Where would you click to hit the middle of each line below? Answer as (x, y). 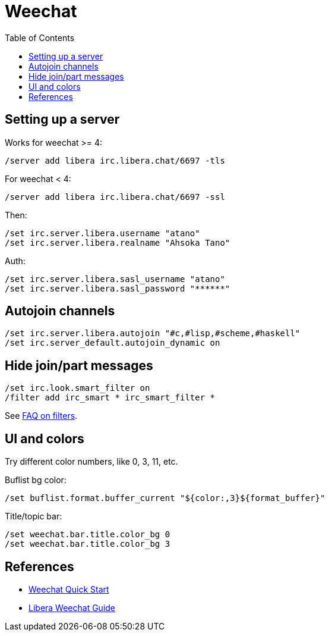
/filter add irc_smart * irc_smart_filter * (110, 398)
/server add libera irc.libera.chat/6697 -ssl (115, 197)
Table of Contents (40, 37)
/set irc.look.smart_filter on (77, 388)
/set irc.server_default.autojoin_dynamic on (113, 343)
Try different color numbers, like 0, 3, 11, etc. (91, 462)
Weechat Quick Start (69, 589)
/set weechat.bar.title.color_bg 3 (88, 544)
